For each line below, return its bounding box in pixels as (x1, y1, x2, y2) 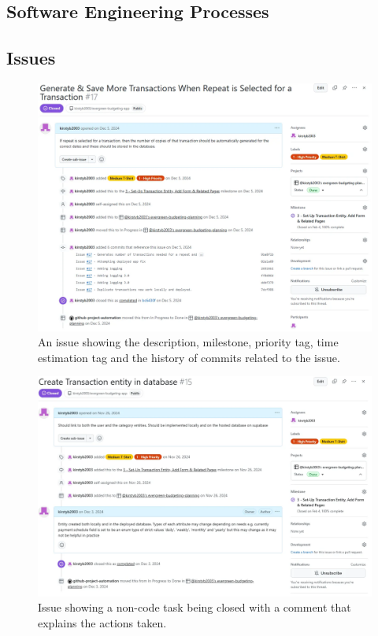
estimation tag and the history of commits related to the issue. (38, 349, 340, 365)
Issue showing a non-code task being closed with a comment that (38, 599, 351, 616)
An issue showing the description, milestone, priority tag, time (38, 334, 339, 350)
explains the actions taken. (38, 614, 167, 630)
